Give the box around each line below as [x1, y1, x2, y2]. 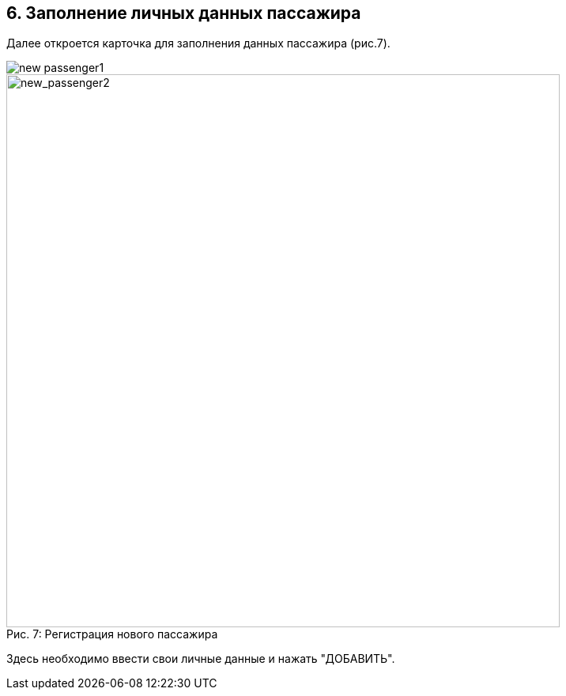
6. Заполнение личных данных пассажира [6, 3, 361, 23]
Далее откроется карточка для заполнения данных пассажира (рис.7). [6, 36, 391, 51]
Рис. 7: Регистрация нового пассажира [6, 627, 218, 641]
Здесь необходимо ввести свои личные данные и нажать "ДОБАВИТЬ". [6, 652, 395, 666]
